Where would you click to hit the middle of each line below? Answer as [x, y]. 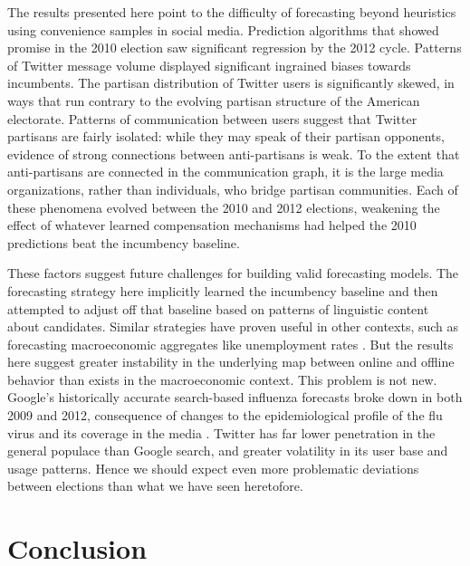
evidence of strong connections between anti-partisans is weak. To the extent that [234, 153]
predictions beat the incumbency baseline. [124, 242]
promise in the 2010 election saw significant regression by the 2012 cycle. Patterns [235, 48]
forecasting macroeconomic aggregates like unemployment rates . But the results [230, 344]
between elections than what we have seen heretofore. [155, 486]
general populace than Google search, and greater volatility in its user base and [228, 451]
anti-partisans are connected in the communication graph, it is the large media [225, 172]
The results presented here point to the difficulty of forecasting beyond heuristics [232, 12]
